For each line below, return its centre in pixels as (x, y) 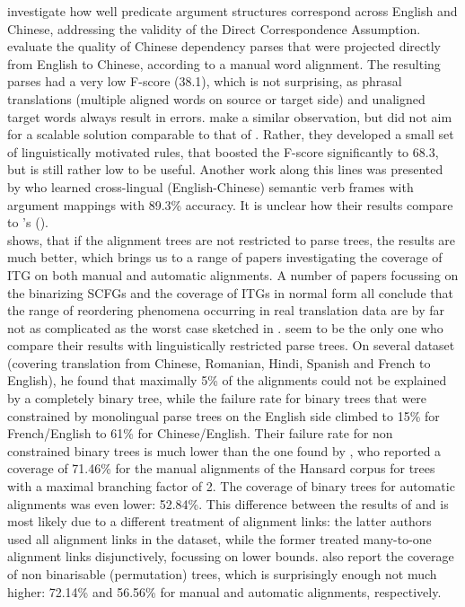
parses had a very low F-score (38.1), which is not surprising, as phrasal (205, 81)
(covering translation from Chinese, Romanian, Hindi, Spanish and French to (219, 362)
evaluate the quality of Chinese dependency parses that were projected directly (224, 46)
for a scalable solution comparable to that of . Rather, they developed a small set (231, 134)
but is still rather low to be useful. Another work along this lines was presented (225, 169)
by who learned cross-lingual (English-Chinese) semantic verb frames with (211, 186)
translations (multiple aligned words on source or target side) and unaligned (216, 98)
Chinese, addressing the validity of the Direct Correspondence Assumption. (214, 28)
